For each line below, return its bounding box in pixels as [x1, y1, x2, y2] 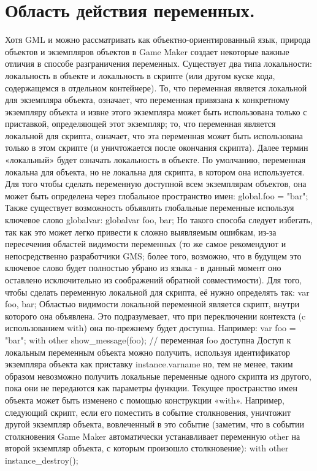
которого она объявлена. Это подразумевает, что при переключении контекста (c [5, 309, 306, 322]
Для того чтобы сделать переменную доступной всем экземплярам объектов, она [5, 177, 307, 190]
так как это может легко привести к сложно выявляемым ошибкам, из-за [5, 225, 277, 238]
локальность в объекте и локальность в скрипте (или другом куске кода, [5, 69, 275, 82]
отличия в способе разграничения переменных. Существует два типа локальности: [5, 57, 312, 70]
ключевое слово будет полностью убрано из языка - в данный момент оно [5, 261, 281, 274]
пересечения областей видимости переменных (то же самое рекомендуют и [5, 237, 286, 250]
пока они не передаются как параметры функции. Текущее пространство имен [5, 381, 297, 394]
